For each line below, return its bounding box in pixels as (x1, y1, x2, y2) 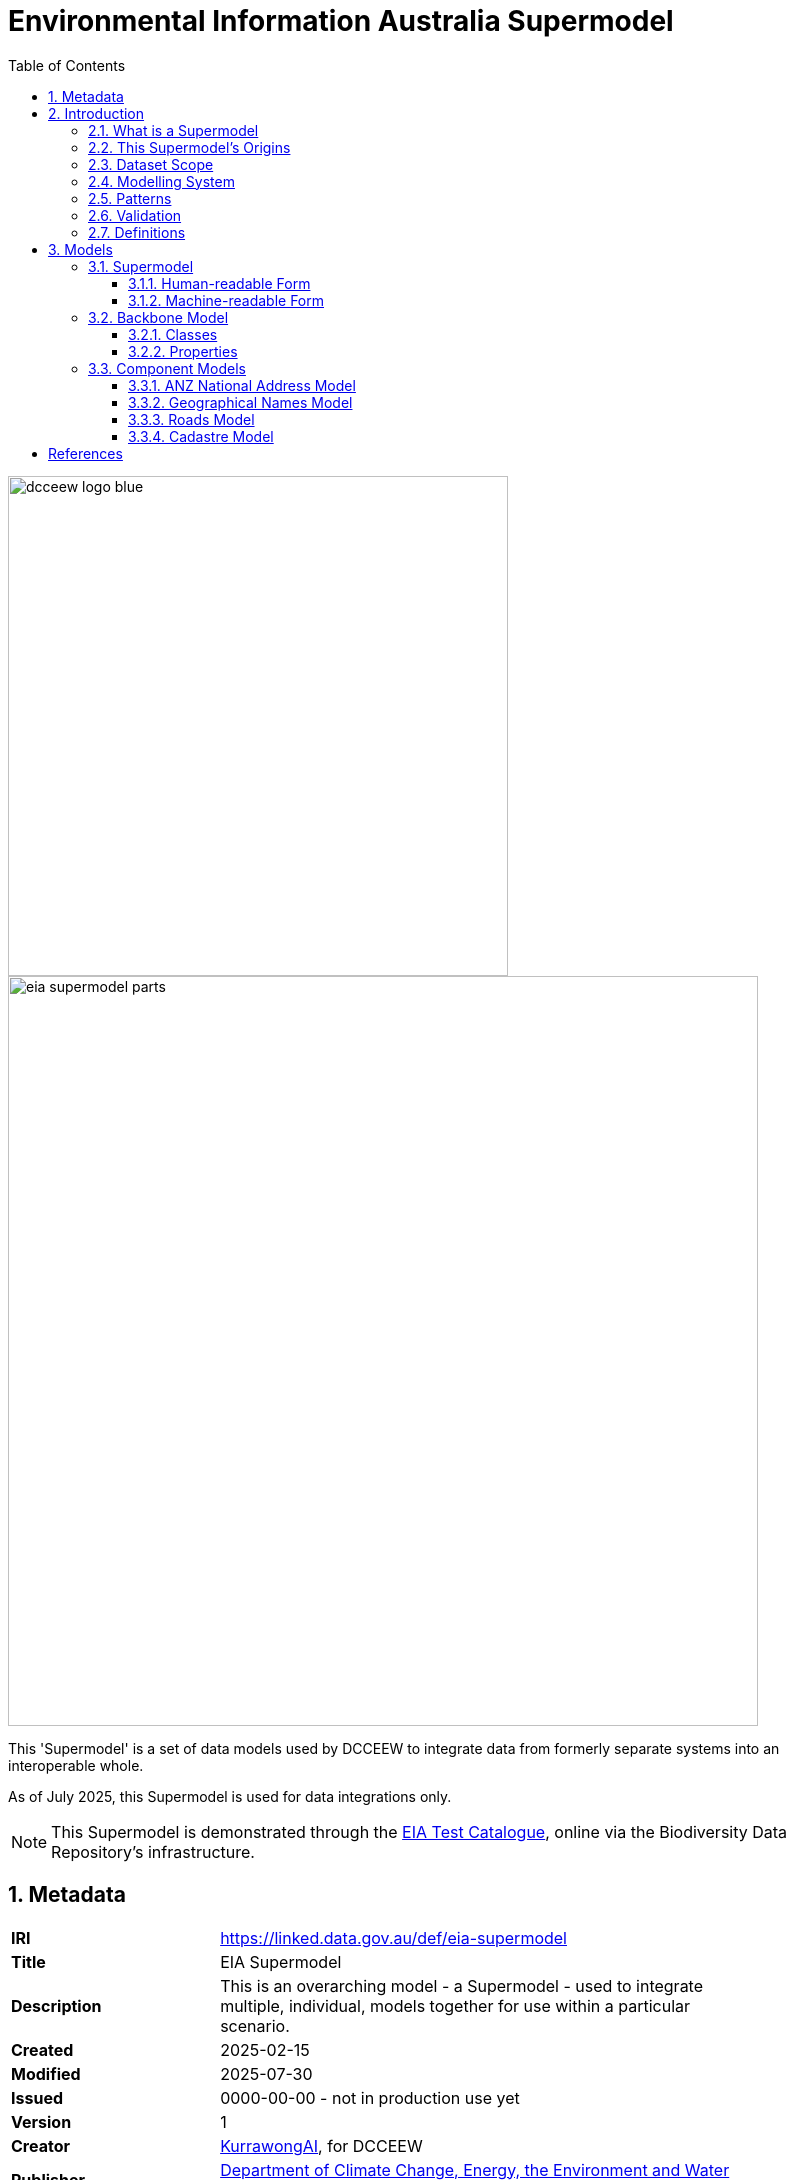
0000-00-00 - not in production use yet (220, 2087, 520, 2108)
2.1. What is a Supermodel (88, 121, 259, 139)
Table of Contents (8, 56, 126, 74)
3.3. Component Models (88, 359, 246, 377)
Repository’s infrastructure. (51, 1841, 255, 1862)
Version (11, 2111, 72, 2132)
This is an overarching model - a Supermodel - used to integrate (220, 1975, 704, 1996)
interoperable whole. (8, 1756, 144, 1774)
